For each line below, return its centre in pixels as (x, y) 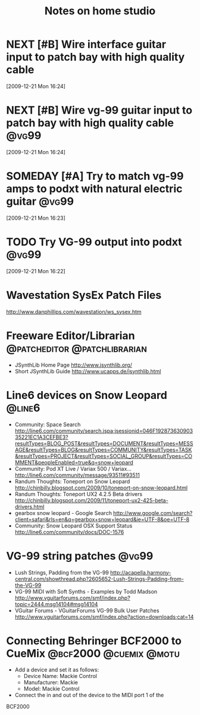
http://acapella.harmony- (140, 572)
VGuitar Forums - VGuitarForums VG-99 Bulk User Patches (87, 610)
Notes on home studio (100, 11)
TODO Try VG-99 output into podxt (94, 242)
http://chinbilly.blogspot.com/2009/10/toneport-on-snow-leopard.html (101, 488)
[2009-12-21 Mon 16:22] (36, 271)
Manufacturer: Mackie (51, 682)
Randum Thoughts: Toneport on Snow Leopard (72, 481)
